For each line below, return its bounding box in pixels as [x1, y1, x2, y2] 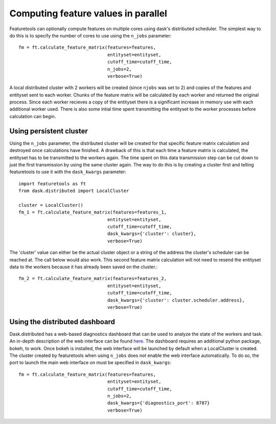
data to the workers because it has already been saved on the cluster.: [9, 264, 158, 270]
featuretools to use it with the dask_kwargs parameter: [9, 169, 126, 175]
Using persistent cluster [9, 126, 88, 135]
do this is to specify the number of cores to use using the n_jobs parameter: [9, 32, 172, 38]
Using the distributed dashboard [9, 317, 115, 326]
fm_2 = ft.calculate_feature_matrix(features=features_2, [18, 275, 167, 282]
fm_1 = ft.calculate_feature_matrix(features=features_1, [18, 209, 167, 215]
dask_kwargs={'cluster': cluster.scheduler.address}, [107, 297, 245, 303]
